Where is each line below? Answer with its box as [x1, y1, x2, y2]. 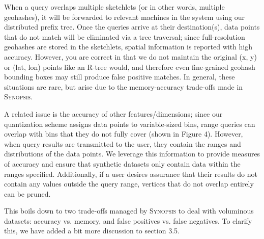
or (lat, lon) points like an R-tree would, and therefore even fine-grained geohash [4, 61, 255, 72]
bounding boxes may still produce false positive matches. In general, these [4, 71, 235, 82]
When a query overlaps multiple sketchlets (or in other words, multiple [4, 2, 225, 12]
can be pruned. [4, 188, 51, 199]
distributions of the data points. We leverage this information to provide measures [4, 148, 260, 159]
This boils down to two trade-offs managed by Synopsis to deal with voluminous [4, 205, 254, 216]
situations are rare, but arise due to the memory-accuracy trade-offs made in [4, 81, 243, 92]
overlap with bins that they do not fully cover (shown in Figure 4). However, [4, 128, 243, 139]
